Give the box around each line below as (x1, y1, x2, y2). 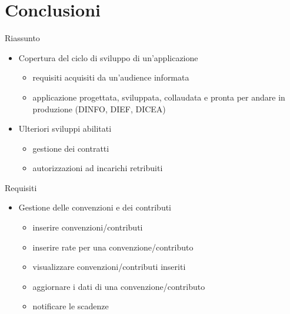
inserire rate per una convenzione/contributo (32, 240, 194, 253)
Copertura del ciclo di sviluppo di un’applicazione (18, 51, 198, 64)
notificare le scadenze (32, 300, 109, 312)
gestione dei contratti (32, 142, 109, 154)
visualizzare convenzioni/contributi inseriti (32, 260, 186, 273)
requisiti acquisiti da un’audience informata (32, 71, 189, 83)
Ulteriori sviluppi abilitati (18, 122, 112, 135)
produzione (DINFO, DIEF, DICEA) (32, 102, 166, 115)
